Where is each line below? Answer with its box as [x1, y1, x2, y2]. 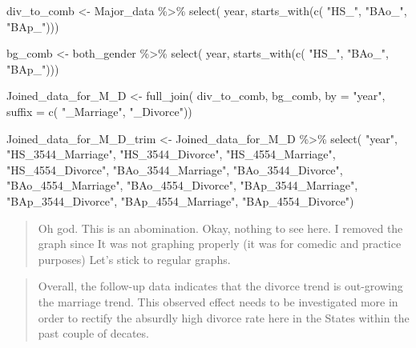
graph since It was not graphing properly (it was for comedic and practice [38, 235, 402, 252]
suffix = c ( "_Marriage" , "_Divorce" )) [6, 102, 192, 119]
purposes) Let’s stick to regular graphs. [38, 250, 231, 267]
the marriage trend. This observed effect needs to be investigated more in [38, 293, 398, 310]
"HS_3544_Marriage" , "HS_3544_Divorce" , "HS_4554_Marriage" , [6, 146, 336, 162]
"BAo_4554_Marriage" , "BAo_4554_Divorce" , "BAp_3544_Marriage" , [6, 177, 358, 194]
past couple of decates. [38, 325, 149, 342]
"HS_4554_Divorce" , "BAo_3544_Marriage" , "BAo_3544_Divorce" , [6, 161, 343, 178]
